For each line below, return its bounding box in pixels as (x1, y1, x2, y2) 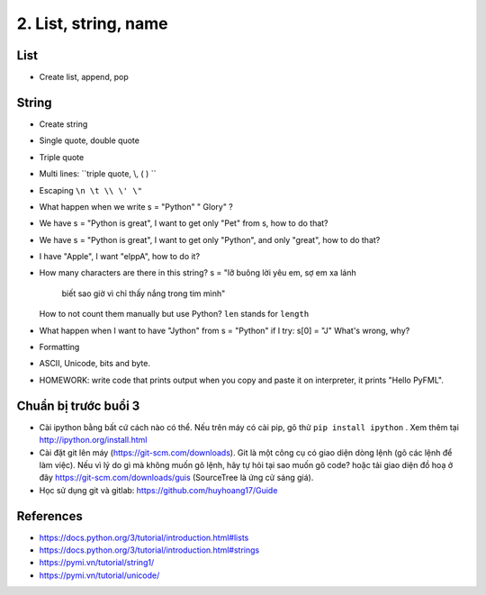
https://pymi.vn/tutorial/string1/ (39, 557, 155, 568)
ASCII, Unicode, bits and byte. (39, 358, 150, 369)
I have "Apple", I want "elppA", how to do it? (39, 251, 201, 262)
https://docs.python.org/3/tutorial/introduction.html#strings (39, 545, 260, 555)
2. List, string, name (16, 14, 168, 33)
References (16, 509, 83, 524)
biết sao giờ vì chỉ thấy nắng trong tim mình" (61, 288, 226, 299)
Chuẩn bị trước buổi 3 (16, 398, 140, 413)
